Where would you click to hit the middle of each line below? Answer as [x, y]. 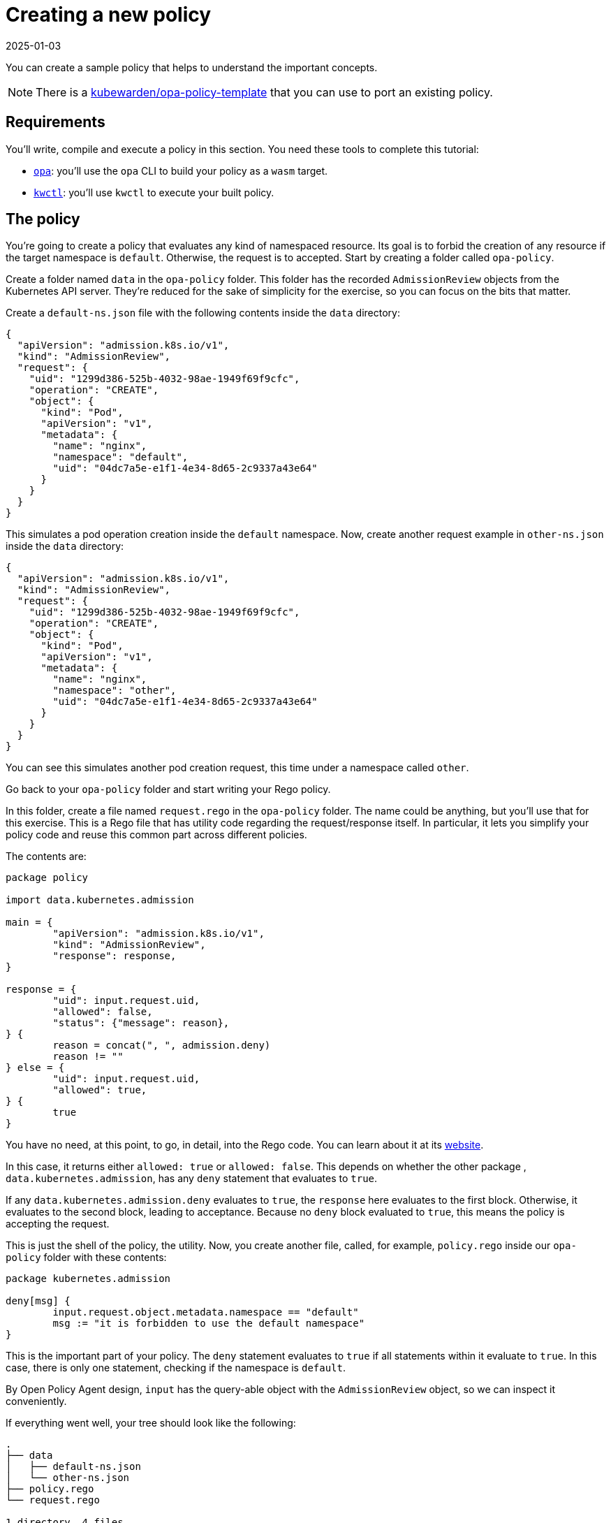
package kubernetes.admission [88, 1279]
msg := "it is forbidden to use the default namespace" [209, 1324]
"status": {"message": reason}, [141, 1023]
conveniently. [36, 1401]
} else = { [35, 1068]
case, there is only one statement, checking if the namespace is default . [176, 1368]
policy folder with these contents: [86, 1258]
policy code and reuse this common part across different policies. [156, 835]
